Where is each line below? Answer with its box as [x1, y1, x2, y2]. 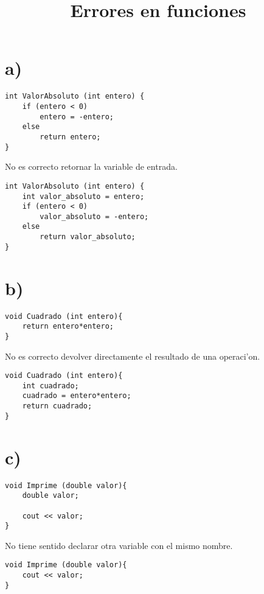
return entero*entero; [22, 322, 114, 331]
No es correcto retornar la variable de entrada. [5, 160, 178, 173]
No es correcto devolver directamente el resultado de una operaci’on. [5, 349, 260, 362]
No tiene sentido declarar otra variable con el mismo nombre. [5, 539, 233, 551]
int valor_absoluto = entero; [22, 192, 145, 201]
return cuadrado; [22, 402, 92, 411]
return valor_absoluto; [40, 232, 136, 242]
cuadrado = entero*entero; [22, 391, 131, 400]
